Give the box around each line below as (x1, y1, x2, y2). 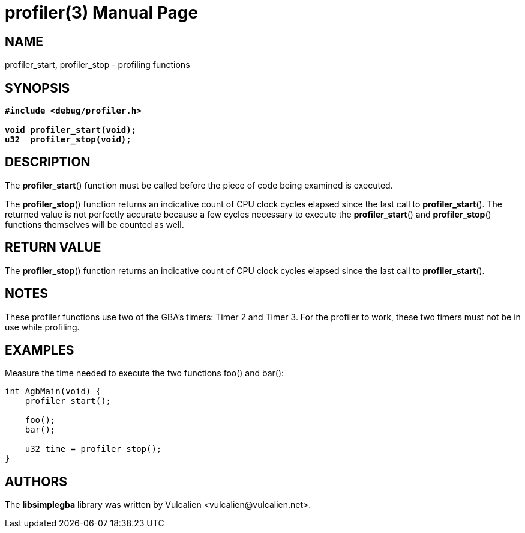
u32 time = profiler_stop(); (25, 444, 162, 454)
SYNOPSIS (5, 80, 70, 96)
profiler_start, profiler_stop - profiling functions (5, 59, 190, 70)
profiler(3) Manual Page (5, 2, 199, 23)
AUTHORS (5, 474, 68, 489)
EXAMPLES (5, 342, 74, 358)
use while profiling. (5, 321, 80, 332)
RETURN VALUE (5, 240, 101, 255)
